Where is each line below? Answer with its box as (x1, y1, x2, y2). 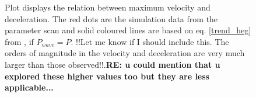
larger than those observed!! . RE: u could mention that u (5, 58, 220, 70)
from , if (5, 35, 34, 47)
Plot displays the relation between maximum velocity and (5, 1, 211, 13)
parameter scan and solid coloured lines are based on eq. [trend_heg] (5, 24, 251, 36)
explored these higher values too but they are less (5, 70, 209, 82)
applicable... (5, 81, 54, 93)
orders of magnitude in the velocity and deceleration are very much (5, 47, 245, 59)
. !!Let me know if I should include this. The (71, 35, 229, 47)
